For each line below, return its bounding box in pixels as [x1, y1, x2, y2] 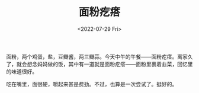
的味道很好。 [6, 68, 37, 75]
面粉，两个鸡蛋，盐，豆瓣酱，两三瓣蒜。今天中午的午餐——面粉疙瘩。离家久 [6, 53, 193, 60]
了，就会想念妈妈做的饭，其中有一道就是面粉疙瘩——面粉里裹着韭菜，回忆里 [6, 60, 193, 68]
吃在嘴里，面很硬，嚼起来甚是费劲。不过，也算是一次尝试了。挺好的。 [6, 81, 178, 88]
